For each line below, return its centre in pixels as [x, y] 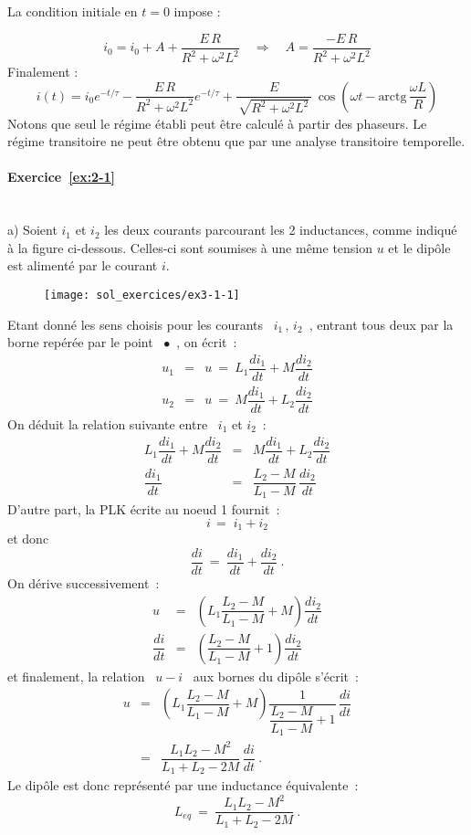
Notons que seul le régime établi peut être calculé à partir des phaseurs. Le [217, 123]
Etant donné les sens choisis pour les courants [136, 324]
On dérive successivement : [84, 582]
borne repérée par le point [80, 342]
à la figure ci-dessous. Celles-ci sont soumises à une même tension [190, 247]
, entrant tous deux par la [381, 324]
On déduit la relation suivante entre [108, 423]
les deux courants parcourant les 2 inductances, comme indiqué [281, 230]
